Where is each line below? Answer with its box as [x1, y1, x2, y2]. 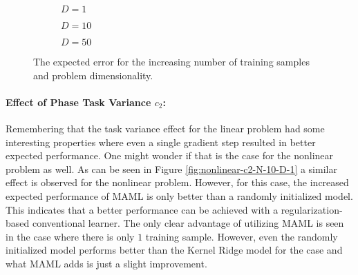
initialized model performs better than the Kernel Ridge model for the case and [6, 243, 343, 257]
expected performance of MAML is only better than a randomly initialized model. [6, 188, 353, 203]
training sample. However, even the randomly [145, 229, 338, 243]
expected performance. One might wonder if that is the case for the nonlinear [6, 148, 334, 163]
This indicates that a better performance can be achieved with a [6, 202, 279, 216]
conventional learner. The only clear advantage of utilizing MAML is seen [32, 216, 344, 230]
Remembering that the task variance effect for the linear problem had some [6, 121, 325, 135]
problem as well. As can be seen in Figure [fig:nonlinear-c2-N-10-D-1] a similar [6, 161, 337, 176]
